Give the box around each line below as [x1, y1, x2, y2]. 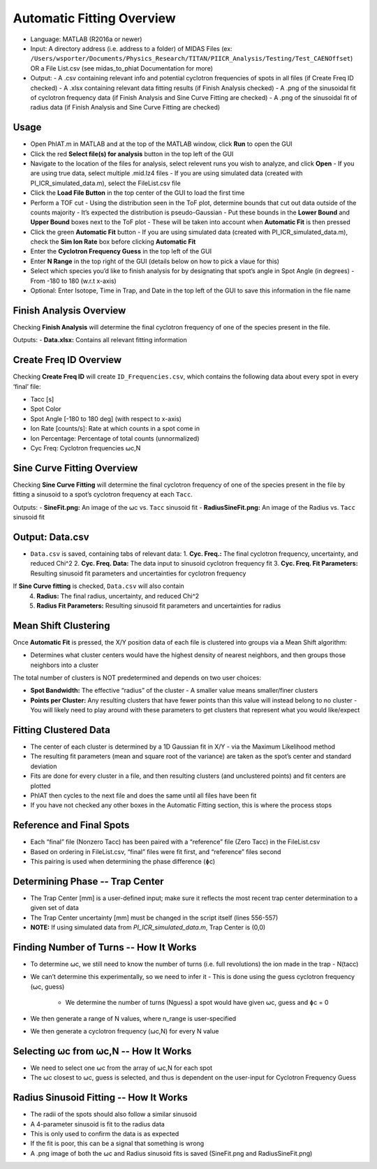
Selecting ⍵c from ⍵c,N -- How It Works [13, 1045, 192, 1057]
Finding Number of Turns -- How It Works [13, 941, 197, 953]
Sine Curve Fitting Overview [13, 462, 138, 474]
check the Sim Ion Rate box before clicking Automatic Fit [30, 237, 196, 246]
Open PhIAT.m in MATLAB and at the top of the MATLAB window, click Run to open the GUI [30, 140, 293, 148]
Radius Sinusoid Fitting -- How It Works [13, 1091, 188, 1103]
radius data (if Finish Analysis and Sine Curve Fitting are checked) [30, 103, 221, 112]
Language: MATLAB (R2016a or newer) [30, 35, 142, 43]
